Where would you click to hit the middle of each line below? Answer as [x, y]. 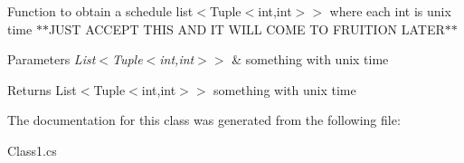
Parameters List [52, 59]
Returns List [42, 89]
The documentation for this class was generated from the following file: [204, 120]
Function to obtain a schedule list [100, 11]
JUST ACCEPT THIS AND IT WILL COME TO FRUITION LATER [246, 29]
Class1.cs [32, 150]
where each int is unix [390, 11]
